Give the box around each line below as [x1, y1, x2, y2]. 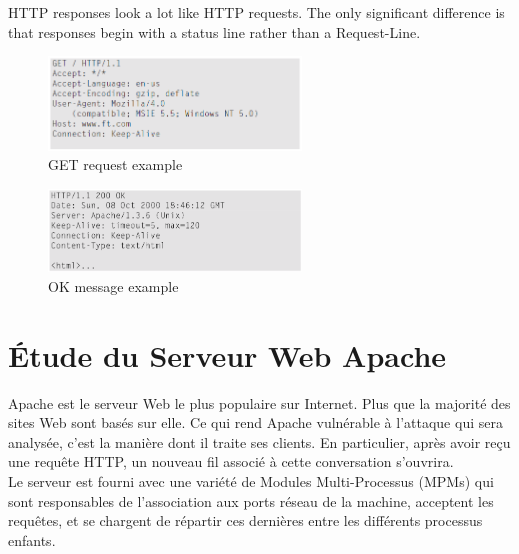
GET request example [48, 154, 183, 175]
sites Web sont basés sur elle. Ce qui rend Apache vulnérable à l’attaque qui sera [8, 412, 503, 433]
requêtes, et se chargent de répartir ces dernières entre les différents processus [8, 510, 483, 531]
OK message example [48, 275, 179, 296]
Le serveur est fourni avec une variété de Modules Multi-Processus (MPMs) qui [8, 470, 494, 491]
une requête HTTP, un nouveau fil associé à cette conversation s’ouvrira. [8, 451, 454, 472]
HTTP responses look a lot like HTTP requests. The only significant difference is [8, 2, 505, 22]
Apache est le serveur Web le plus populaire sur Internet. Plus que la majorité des [8, 392, 511, 413]
